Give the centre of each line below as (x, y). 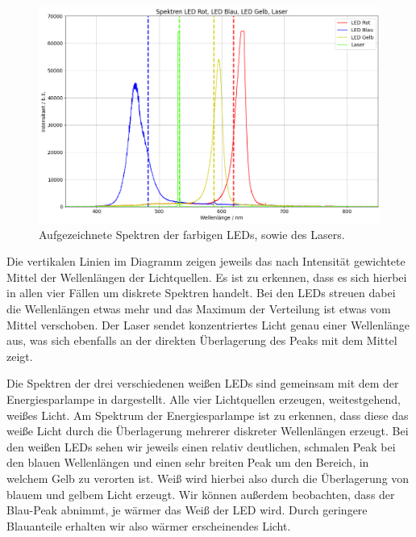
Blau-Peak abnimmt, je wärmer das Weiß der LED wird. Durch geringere (187, 510)
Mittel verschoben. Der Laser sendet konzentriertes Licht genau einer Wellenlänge (208, 324)
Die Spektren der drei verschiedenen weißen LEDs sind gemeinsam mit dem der (203, 383)
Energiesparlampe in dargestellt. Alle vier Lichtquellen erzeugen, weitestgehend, (204, 399)
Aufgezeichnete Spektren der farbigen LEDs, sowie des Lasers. (192, 234)
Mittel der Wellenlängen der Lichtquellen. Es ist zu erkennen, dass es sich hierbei (207, 277)
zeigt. (20, 356)
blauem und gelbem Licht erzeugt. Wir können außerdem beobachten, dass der (201, 494)
